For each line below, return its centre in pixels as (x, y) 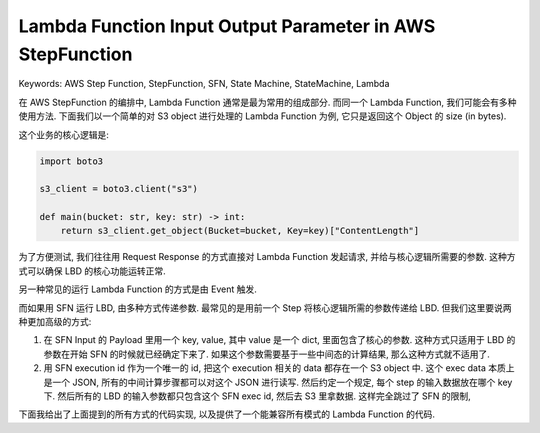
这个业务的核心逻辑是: (64, 134)
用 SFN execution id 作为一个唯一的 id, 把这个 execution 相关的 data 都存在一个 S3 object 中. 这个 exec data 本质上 (279, 368)
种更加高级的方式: (55, 321)
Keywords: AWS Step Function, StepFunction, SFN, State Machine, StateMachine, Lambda (204, 84)
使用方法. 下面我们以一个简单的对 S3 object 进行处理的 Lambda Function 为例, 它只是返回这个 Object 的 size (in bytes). (262, 116)
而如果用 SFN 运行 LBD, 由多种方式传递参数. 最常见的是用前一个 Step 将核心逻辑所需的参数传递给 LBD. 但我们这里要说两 (265, 307)
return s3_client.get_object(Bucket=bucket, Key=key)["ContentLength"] (240, 231)
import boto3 (71, 161)
